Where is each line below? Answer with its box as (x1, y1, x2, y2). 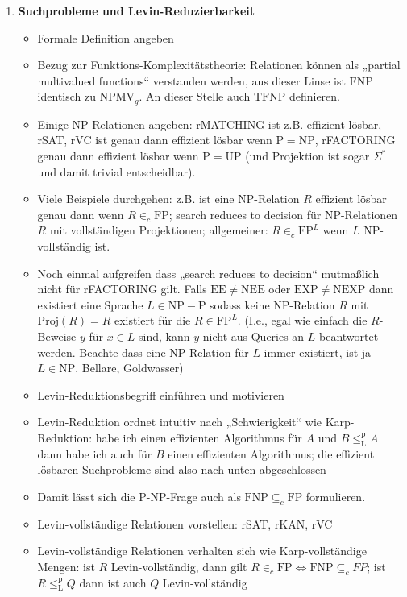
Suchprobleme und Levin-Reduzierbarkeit (18, 2, 255, 19)
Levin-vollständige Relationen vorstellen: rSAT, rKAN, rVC (37, 515, 333, 532)
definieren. (289, 88, 340, 105)
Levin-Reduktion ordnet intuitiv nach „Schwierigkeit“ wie (37, 413, 322, 430)
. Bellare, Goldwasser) (75, 359, 184, 376)
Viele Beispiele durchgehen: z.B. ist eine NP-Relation (37, 190, 300, 207)
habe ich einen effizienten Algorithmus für (95, 429, 302, 446)
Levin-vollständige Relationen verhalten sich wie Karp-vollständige (37, 542, 367, 559)
